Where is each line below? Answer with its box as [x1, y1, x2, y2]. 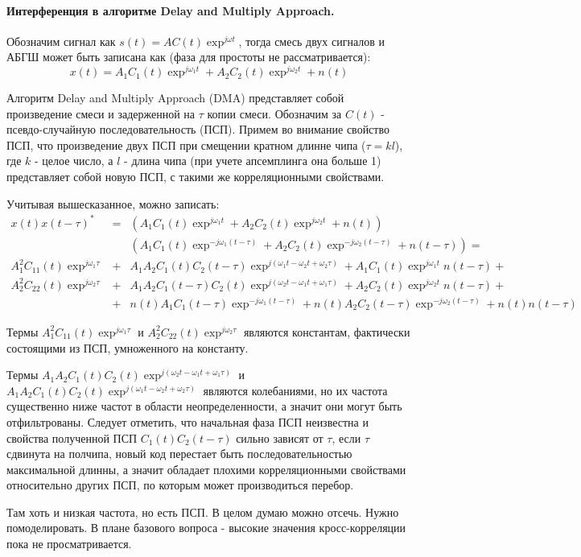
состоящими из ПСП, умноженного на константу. [6, 339, 249, 356]
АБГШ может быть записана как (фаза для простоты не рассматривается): [6, 48, 371, 65]
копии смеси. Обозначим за [207, 105, 342, 122]
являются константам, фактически [243, 323, 410, 340]
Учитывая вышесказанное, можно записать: [6, 195, 220, 212]
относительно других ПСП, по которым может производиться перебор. [6, 477, 354, 493]
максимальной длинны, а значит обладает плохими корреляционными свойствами [6, 460, 406, 477]
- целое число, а [35, 152, 113, 169]
